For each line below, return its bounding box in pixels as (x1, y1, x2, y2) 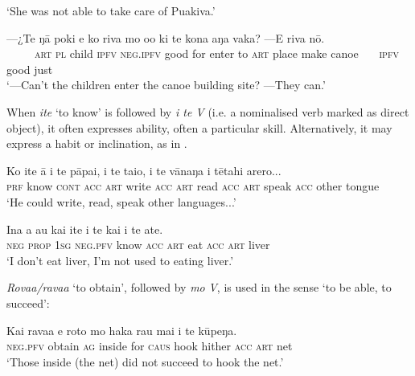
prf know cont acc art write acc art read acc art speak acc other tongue (6, 178, 380, 194)
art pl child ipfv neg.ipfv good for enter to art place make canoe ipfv (35, 45, 399, 62)
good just (6, 60, 53, 77)
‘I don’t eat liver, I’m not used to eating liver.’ (6, 251, 234, 268)
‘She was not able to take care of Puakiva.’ (6, 2, 216, 18)
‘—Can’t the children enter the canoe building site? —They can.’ (6, 76, 326, 93)
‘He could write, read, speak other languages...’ (6, 193, 236, 210)
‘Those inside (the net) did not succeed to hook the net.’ (6, 353, 284, 370)
